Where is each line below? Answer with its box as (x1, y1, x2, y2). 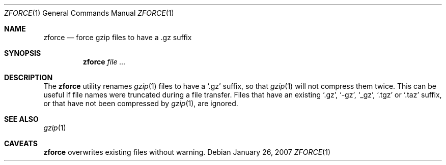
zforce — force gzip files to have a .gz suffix (43, 33, 192, 42)
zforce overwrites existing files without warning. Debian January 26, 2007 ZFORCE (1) (43, 148, 331, 156)
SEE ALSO (4, 115, 39, 123)
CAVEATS (4, 139, 38, 148)
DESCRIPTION (4, 73, 53, 82)
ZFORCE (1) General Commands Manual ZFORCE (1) (4, 9, 174, 17)
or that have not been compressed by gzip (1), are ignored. (43, 99, 238, 108)
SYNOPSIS (4, 49, 41, 57)
